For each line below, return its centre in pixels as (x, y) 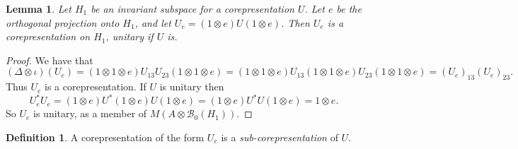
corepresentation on (48, 36)
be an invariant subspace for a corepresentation (192, 8)
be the (349, 8)
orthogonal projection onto (63, 22)
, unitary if (129, 36)
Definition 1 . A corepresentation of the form (105, 137)
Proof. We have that (50, 60)
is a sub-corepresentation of (280, 137)
